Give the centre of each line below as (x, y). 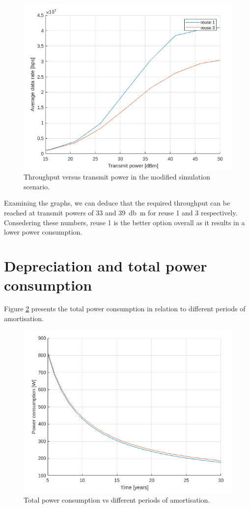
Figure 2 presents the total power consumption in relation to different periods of (125, 309)
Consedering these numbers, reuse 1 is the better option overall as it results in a (125, 222)
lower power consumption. (43, 232)
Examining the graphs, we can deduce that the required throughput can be (117, 203)
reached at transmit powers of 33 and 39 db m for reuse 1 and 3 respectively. (121, 213)
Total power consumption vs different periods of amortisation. (117, 500)
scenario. (37, 186)
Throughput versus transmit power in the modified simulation (117, 177)
